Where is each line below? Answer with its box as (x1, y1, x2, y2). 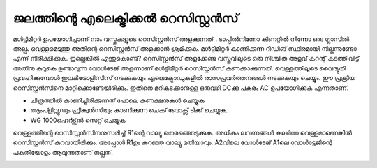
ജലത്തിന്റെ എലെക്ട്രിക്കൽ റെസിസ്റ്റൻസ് (13, 10, 239, 26)
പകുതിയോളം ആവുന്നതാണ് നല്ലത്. (13, 148, 113, 156)
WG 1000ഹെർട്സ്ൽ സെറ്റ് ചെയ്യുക (30, 116, 126, 124)
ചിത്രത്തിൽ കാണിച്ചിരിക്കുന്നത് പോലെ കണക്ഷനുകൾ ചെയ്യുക (30, 96, 205, 105)
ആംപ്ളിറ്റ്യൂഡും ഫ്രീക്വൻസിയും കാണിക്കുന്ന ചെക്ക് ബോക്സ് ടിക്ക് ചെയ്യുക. (30, 106, 228, 114)
